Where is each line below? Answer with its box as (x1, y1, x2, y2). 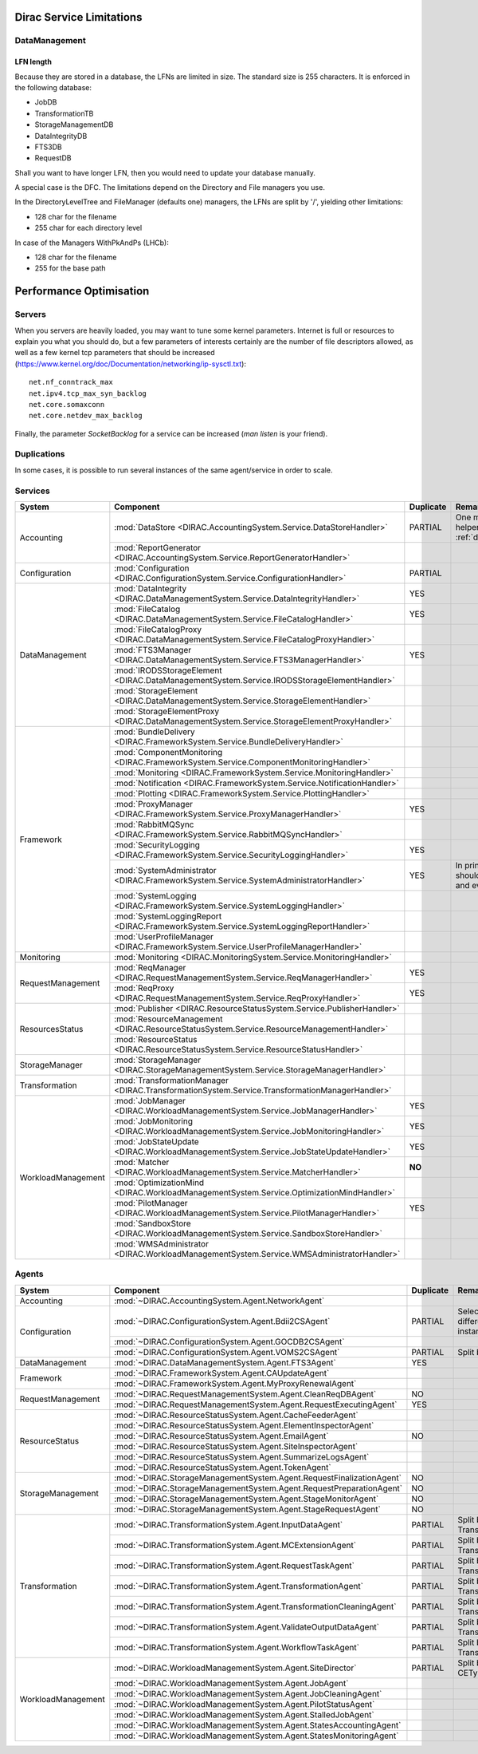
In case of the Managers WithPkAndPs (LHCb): (14, 238, 169, 247)
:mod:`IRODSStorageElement (114, 665, 222, 676)
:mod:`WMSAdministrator (114, 1238, 209, 1249)
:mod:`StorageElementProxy (114, 706, 219, 717)
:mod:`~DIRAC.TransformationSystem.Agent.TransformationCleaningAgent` (114, 1601, 397, 1612)
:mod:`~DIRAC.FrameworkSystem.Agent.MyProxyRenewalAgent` (114, 1377, 357, 1389)
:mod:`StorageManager (114, 1054, 202, 1065)
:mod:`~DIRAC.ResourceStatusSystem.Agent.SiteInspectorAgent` (114, 1440, 358, 1452)
